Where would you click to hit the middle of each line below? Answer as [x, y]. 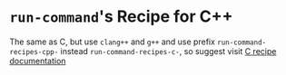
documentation [38, 61]
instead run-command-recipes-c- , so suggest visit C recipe [168, 51]
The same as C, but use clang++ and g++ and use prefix [113, 42]
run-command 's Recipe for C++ [121, 17]
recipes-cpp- [34, 52]
